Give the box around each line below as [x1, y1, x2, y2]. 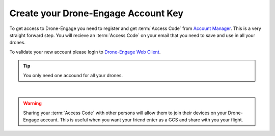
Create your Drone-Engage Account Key [9, 8, 183, 19]
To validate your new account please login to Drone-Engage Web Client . [9, 49, 161, 55]
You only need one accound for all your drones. [23, 72, 123, 78]
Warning [23, 100, 42, 107]
